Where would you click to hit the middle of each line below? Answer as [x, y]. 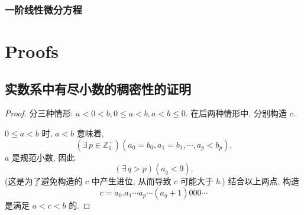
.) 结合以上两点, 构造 [260, 181]
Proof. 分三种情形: [39, 113]
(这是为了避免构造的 [44, 181]
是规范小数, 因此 [43, 157]
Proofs [32, 51]
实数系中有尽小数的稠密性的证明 [98, 88]
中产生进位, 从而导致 [131, 181]
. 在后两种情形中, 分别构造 [236, 113]
